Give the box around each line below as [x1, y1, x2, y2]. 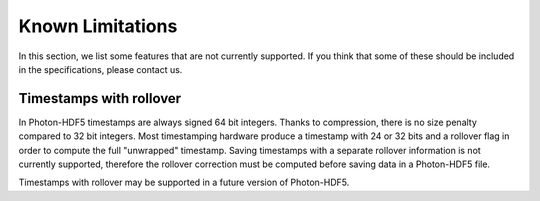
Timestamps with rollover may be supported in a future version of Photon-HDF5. [18, 176, 350, 189]
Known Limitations [18, 15, 178, 37]
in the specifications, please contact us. [18, 63, 183, 75]
